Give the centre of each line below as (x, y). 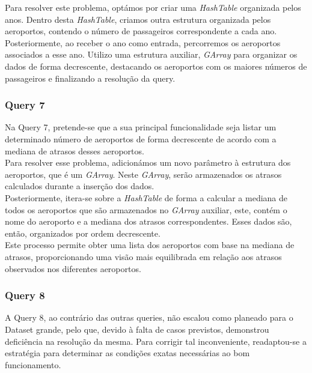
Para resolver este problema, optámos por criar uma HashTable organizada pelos (153, 7)
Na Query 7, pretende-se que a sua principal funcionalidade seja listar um (141, 127)
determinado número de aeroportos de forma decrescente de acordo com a (141, 138)
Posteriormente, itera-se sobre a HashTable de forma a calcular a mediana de (146, 197)
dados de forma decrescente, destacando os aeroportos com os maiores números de (156, 66)
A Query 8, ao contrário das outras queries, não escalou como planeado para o (149, 317)
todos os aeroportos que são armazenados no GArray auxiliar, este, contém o (146, 209)
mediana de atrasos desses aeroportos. (75, 150)
